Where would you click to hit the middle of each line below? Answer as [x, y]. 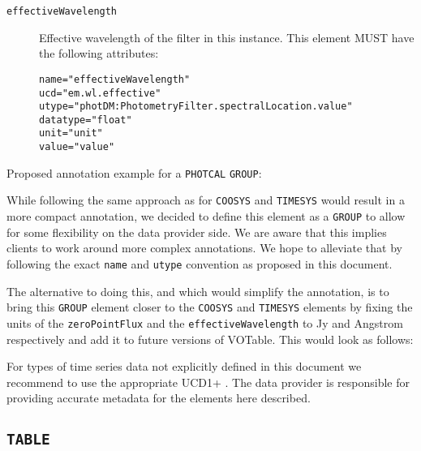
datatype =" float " [86, 120]
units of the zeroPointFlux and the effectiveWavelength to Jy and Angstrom [205, 322]
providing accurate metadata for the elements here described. [159, 398]
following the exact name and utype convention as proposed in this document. [200, 263]
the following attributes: [99, 53]
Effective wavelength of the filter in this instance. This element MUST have [227, 37]
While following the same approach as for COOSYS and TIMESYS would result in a [206, 200]
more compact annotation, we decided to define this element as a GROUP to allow [206, 216]
